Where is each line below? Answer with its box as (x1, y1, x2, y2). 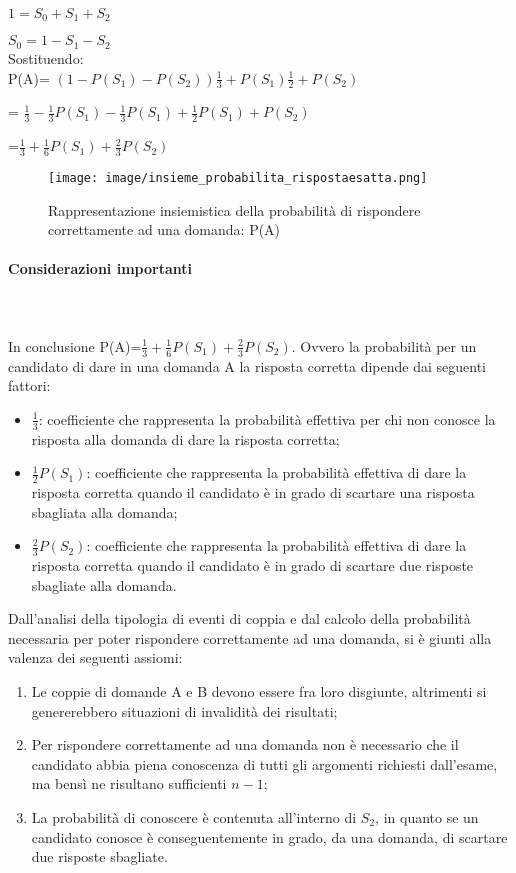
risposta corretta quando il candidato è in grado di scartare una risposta (31, 482, 475, 503)
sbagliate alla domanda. (31, 574, 177, 595)
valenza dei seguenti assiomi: (8, 647, 183, 668)
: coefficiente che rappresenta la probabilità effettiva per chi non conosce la (38, 408, 496, 429)
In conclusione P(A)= (8, 335, 142, 356)
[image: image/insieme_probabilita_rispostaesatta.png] (48, 170, 428, 185)
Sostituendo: (8, 47, 84, 68)
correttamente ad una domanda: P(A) (48, 219, 281, 240)
